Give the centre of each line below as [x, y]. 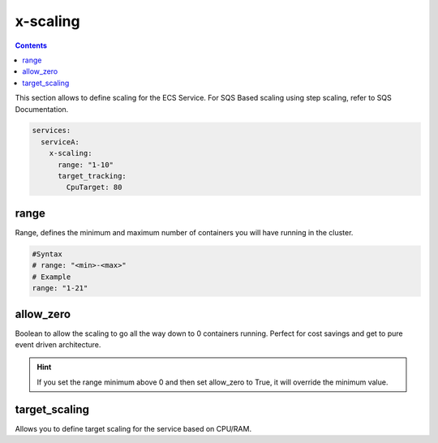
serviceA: [60, 142]
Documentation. [42, 109]
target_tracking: [92, 176]
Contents [31, 45]
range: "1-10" [86, 165]
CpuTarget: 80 [94, 187]
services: [52, 131]
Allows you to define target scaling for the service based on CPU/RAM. [133, 428]
